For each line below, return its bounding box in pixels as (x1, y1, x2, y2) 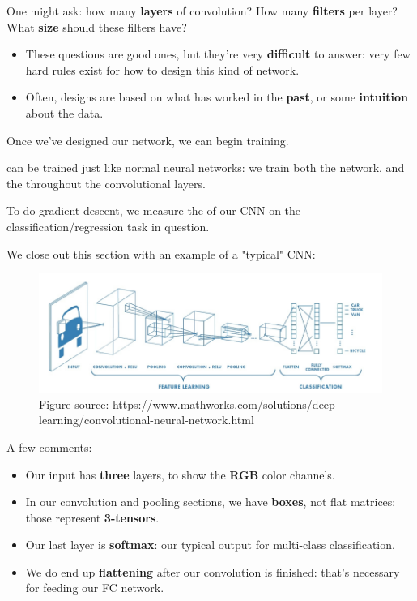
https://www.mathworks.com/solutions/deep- (112, 395, 339, 412)
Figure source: (39, 395, 109, 412)
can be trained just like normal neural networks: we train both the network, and (6, 159, 405, 176)
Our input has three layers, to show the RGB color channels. (25, 466, 335, 483)
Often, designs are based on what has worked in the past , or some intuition (25, 88, 408, 105)
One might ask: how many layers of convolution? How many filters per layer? (6, 2, 398, 19)
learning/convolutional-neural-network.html (39, 411, 254, 428)
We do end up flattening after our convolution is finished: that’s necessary (25, 563, 400, 580)
